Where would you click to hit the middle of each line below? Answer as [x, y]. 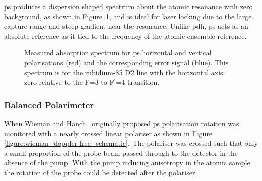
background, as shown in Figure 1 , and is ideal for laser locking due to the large [128, 16]
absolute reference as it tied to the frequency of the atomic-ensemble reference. [125, 35]
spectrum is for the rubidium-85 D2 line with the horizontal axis [124, 72]
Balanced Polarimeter [49, 104]
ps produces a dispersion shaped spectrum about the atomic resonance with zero [128, 6]
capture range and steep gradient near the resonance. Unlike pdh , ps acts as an [126, 26]
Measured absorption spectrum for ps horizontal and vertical [118, 53]
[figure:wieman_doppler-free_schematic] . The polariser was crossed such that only [131, 143]
